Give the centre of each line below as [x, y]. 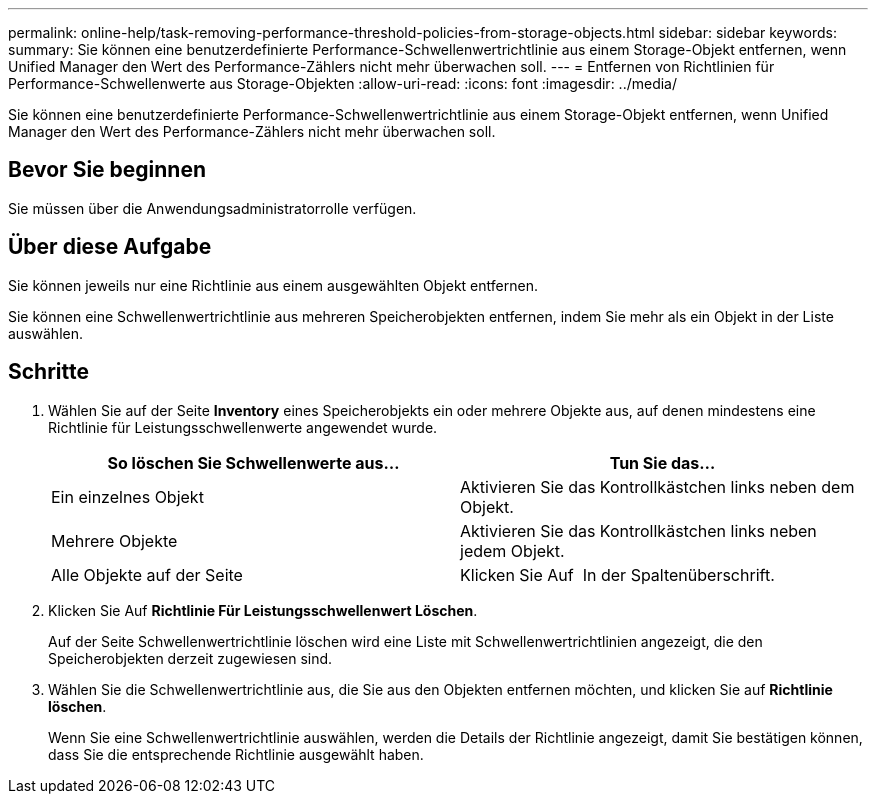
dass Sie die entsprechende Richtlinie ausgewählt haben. [236, 754]
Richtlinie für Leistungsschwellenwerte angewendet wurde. [243, 427]
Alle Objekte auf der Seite [147, 574]
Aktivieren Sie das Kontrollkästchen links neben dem [657, 486]
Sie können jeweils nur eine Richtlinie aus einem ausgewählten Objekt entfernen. [273, 285]
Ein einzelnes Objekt [127, 496]
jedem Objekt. [512, 550]
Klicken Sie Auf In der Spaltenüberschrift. [617, 574]
